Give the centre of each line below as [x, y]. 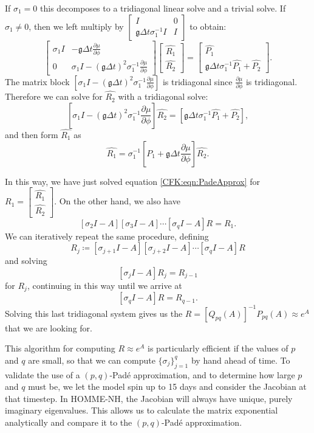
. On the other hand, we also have [117, 201]
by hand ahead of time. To [241, 360]
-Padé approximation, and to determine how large [202, 374]
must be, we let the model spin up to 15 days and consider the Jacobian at [167, 386]
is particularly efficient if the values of [218, 348]
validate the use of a [43, 374]
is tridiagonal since [197, 81]
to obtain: [208, 26]
